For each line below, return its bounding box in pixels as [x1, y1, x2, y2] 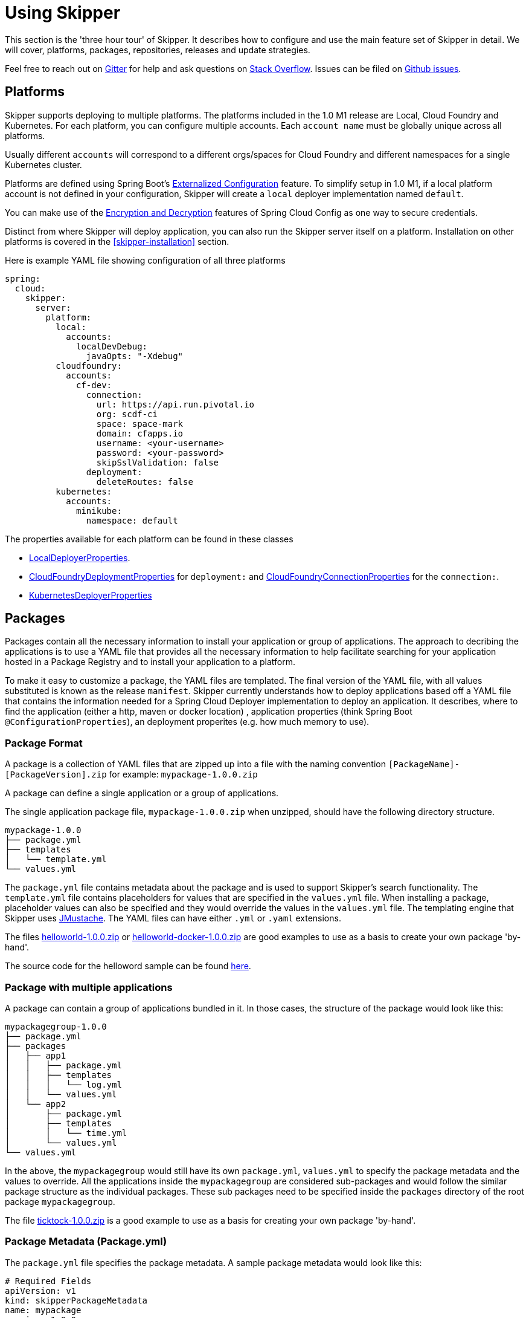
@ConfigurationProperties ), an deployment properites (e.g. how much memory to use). [5, 716, 370, 727]
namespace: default [86, 515, 178, 525]
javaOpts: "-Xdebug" [86, 351, 184, 361]
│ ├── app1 [5, 1050, 66, 1060]
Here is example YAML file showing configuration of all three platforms [5, 255, 286, 265]
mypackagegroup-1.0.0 [5, 1021, 107, 1031]
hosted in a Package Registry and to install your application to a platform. [5, 657, 295, 667]
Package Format [5, 736, 83, 749]
